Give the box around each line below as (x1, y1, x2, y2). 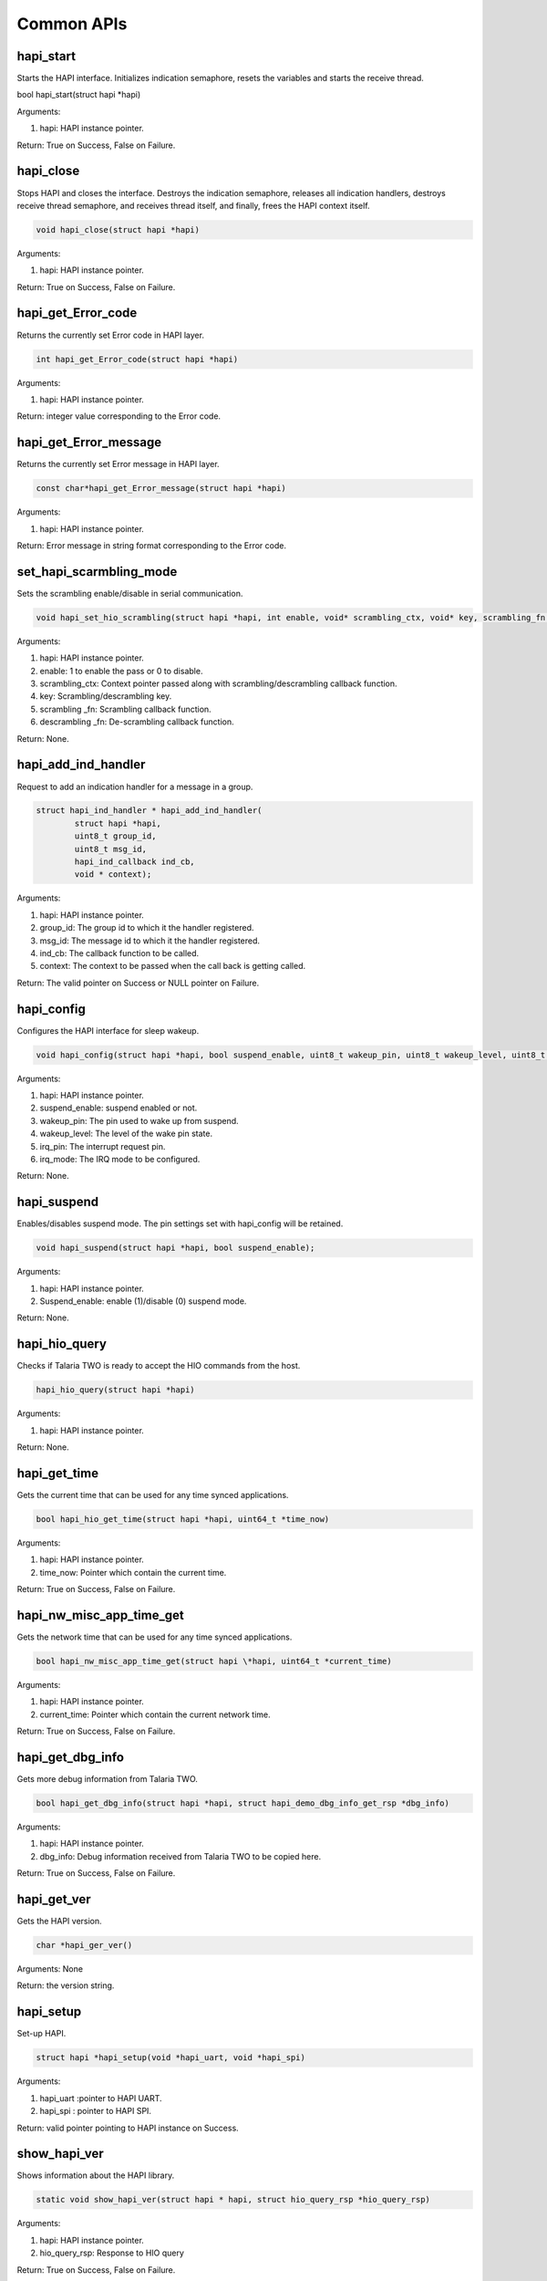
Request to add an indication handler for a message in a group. (16, 781, 253, 792)
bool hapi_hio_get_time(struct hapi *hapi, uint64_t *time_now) (36, 1514, 330, 1524)
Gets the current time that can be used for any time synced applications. (16, 1489, 289, 1500)
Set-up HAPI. (16, 2028, 67, 2039)
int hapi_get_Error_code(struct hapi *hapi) (36, 354, 239, 364)
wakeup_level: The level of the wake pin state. (39, 1128, 213, 1140)
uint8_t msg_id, (74, 844, 148, 854)
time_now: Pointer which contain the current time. (39, 1567, 227, 1578)
